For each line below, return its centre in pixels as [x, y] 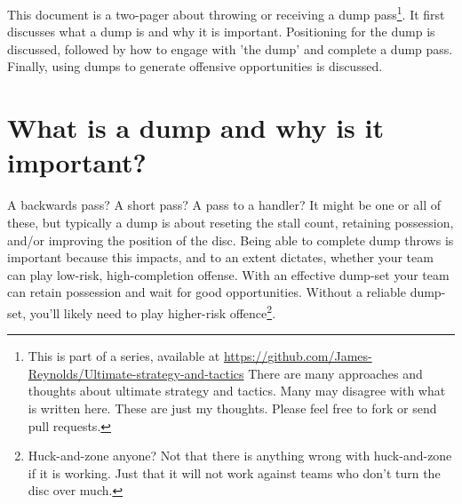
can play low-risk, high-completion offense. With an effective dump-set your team [228, 274]
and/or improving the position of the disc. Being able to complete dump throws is [231, 240]
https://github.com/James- [298, 356]
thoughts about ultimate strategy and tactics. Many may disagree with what [237, 391]
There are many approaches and [335, 373]
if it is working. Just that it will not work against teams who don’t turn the [234, 472]
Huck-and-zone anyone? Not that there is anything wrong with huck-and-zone [240, 456]
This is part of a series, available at [124, 356]
